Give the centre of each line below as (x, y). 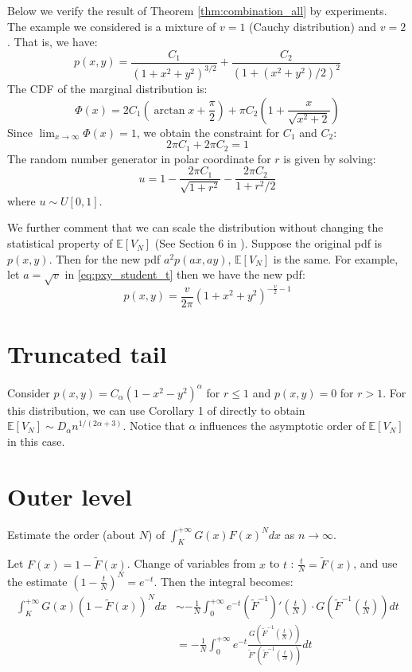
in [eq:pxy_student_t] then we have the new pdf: (185, 274)
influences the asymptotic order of (282, 426)
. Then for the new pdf (105, 258)
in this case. (36, 441)
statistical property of (60, 243)
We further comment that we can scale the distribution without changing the (195, 227)
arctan (169, 110)
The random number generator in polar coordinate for (139, 158)
